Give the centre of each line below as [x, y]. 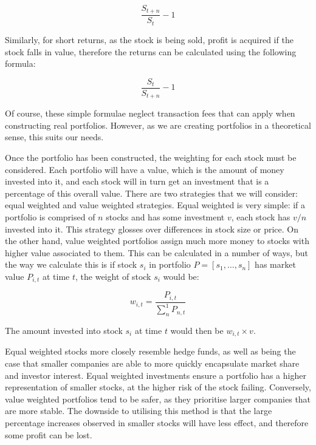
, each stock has [261, 216]
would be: [181, 276]
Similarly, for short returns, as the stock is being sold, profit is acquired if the [149, 39]
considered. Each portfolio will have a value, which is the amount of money [145, 169]
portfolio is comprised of [50, 216]
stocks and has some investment [165, 216]
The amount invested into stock [64, 331]
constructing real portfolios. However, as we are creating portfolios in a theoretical [158, 125]
